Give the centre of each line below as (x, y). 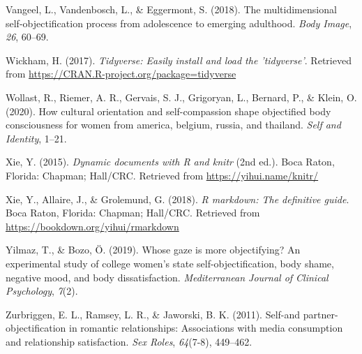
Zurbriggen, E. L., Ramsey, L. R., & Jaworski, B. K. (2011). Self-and (153, 314)
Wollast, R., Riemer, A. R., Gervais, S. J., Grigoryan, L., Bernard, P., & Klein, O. (181, 97)
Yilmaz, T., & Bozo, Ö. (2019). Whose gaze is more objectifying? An (153, 250)
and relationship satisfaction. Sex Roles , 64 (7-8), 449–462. (129, 341)
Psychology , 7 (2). (42, 291)
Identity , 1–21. (36, 138)
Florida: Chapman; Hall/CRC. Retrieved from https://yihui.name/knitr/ (162, 175)
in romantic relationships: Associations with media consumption (206, 328)
